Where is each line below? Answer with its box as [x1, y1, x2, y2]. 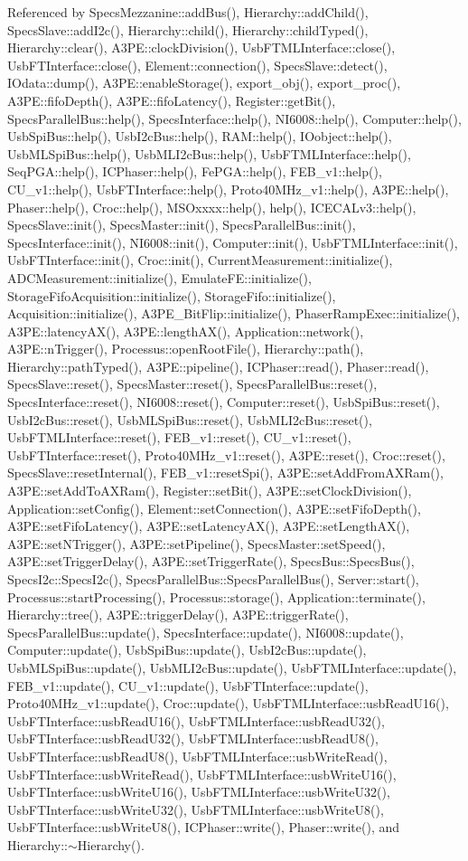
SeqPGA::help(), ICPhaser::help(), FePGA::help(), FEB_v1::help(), [7, 162, 382, 181]
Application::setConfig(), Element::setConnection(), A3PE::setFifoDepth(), [7, 498, 421, 517]
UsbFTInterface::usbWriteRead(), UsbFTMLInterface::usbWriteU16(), [7, 764, 397, 783]
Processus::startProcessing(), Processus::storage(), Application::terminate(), [7, 587, 426, 606]
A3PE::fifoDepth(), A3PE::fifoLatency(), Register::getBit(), [7, 90, 336, 109]
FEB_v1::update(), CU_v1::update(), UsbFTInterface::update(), [7, 676, 369, 695]
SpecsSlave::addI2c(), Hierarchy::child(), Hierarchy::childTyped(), [7, 20, 369, 39]
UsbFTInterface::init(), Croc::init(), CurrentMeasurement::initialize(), [7, 251, 393, 270]
